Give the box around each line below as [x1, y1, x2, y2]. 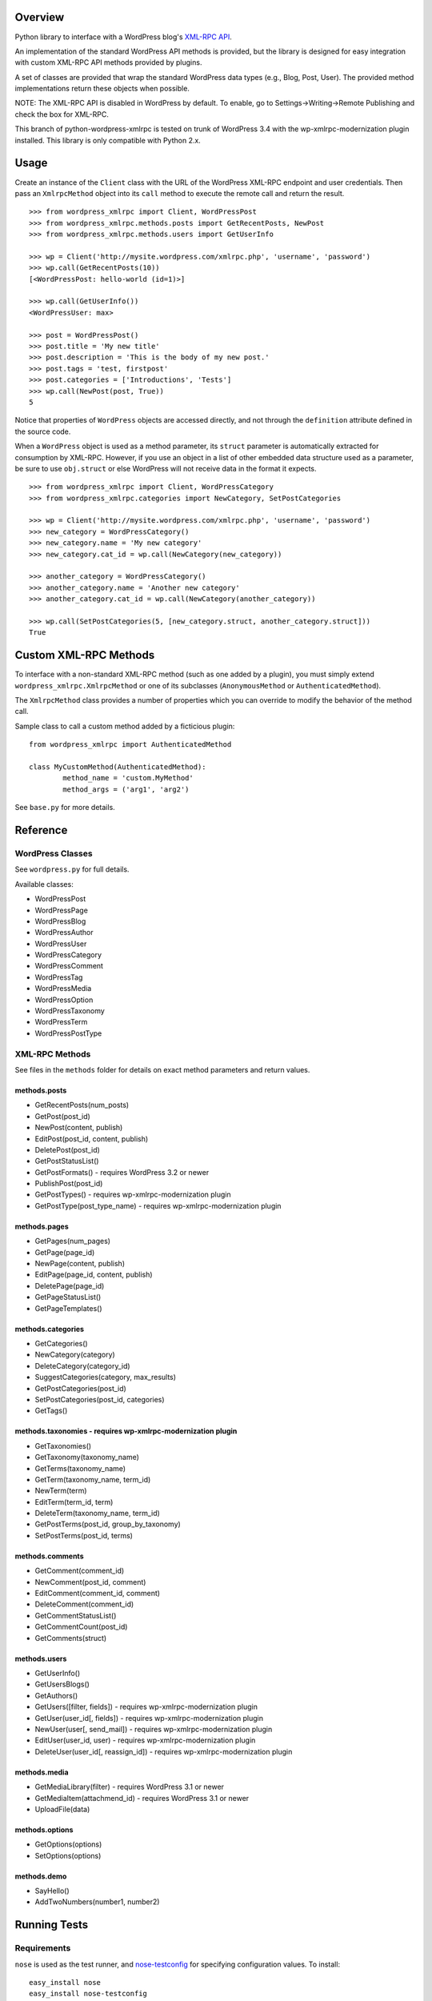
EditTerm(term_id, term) [34, 1497, 114, 1506]
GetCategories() [34, 1339, 88, 1348]
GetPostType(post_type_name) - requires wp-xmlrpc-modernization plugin [34, 1201, 282, 1210]
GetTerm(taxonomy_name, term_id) [34, 1474, 151, 1484]
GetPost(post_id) [34, 1111, 91, 1121]
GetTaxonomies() [34, 1441, 92, 1450]
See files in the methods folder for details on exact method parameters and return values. [14, 1065, 310, 1074]
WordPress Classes [14, 848, 93, 859]
